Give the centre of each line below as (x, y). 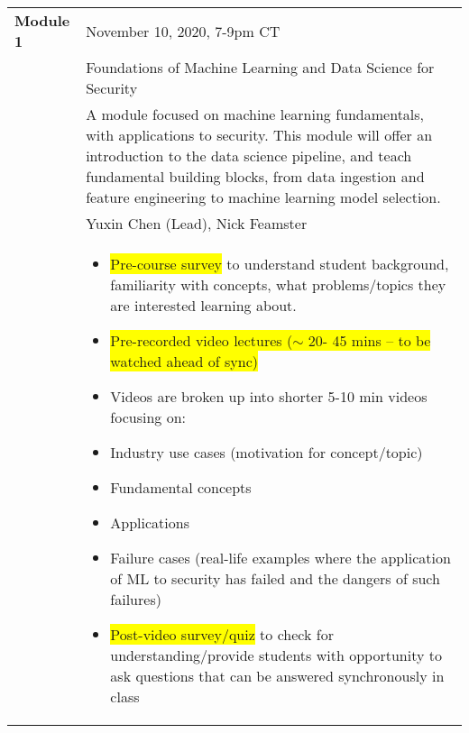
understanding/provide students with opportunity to (276, 655)
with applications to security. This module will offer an (259, 135)
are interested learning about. (203, 305)
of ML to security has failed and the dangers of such (275, 578)
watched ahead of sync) (184, 361)
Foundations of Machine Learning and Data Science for (260, 67)
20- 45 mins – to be (369, 340)
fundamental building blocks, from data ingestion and (255, 176)
